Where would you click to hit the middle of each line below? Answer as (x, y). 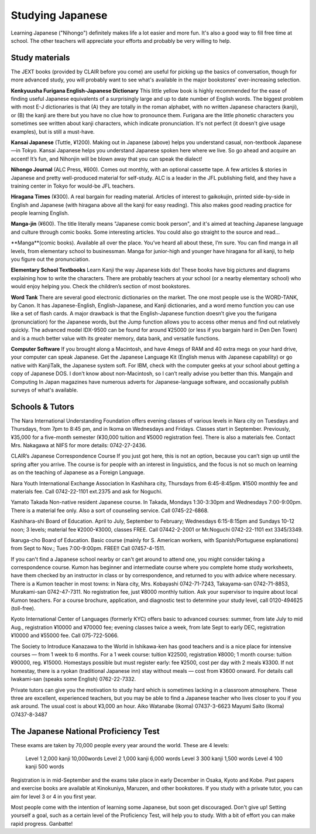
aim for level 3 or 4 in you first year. (54, 796)
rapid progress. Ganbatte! (42, 823)
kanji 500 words (45, 767)
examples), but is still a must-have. (53, 131)
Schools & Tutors (42, 406)
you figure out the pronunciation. (50, 259)
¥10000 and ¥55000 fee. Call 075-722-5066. (65, 635)
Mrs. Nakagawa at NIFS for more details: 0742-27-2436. (79, 445)
